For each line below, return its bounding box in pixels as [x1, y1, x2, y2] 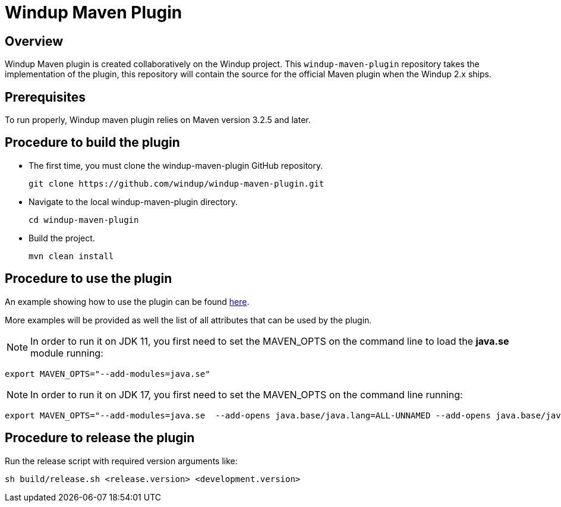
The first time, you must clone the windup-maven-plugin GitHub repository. [29, 160, 323, 171]
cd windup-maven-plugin [29, 215, 139, 225]
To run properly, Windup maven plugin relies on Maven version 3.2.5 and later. [5, 115, 311, 125]
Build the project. [29, 232, 95, 243]
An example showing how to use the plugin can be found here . [5, 296, 250, 307]
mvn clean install [29, 251, 114, 261]
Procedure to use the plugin [5, 271, 172, 286]
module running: [30, 347, 103, 359]
